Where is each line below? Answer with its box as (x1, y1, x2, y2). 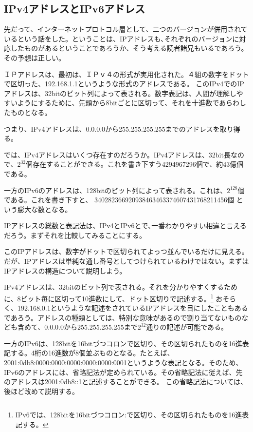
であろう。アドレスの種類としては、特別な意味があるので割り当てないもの (4, 312, 242, 322)
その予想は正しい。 (4, 52, 65, 62)
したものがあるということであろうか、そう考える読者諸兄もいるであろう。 (10, 43, 248, 53)
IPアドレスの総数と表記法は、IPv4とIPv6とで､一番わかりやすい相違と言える (4, 220, 247, 231)
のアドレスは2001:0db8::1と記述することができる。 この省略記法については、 (4, 376, 247, 387)
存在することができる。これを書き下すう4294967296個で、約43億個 (33, 159, 244, 169)
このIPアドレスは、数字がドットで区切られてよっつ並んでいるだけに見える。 (4, 246, 249, 256)
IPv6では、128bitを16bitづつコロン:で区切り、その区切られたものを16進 (15, 410, 242, 420)
